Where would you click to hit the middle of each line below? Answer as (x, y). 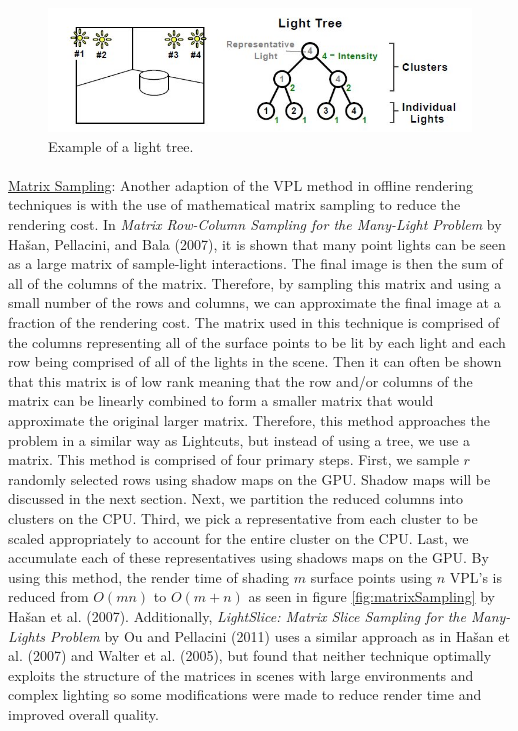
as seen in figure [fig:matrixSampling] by (371, 596)
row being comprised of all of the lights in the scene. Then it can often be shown (255, 361)
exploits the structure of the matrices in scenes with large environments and (241, 674)
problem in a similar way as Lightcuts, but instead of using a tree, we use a (239, 439)
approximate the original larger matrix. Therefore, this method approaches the (249, 419)
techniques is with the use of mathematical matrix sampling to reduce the (234, 204)
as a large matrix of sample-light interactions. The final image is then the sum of (255, 263)
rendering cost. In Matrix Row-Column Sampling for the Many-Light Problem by (255, 224)
